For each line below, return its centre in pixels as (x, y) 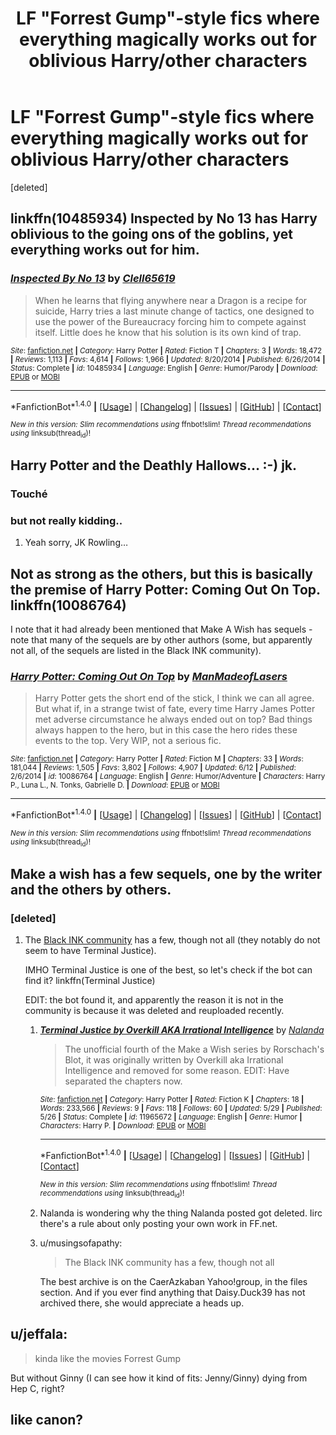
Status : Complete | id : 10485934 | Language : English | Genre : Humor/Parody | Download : (164, 368)
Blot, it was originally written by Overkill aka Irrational (174, 1060)
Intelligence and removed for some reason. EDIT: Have (177, 1070)
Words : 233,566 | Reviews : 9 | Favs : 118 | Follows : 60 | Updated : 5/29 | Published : (181, 1108)
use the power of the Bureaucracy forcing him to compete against (170, 321)
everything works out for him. (105, 250)
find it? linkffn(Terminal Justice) (90, 980)
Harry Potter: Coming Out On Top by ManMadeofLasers (149, 676)
